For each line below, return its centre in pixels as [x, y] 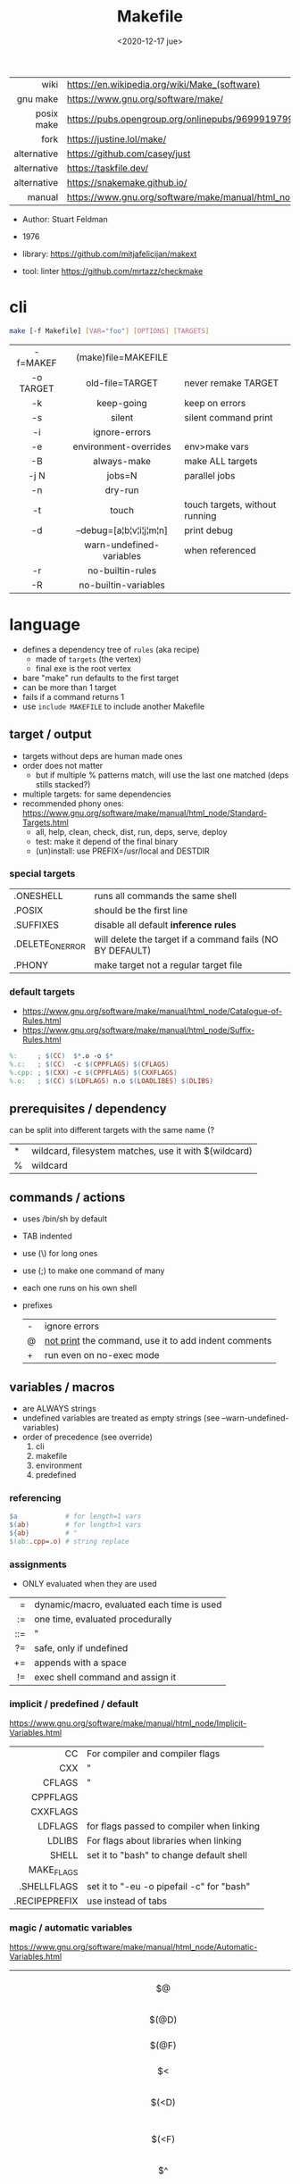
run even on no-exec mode [102, 1355]
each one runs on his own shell [79, 1288]
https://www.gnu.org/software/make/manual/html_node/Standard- [145, 813]
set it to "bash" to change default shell [167, 1855]
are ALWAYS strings [59, 1409]
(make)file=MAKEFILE [122, 357]
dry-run [122, 490]
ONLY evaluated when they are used [90, 1584]
